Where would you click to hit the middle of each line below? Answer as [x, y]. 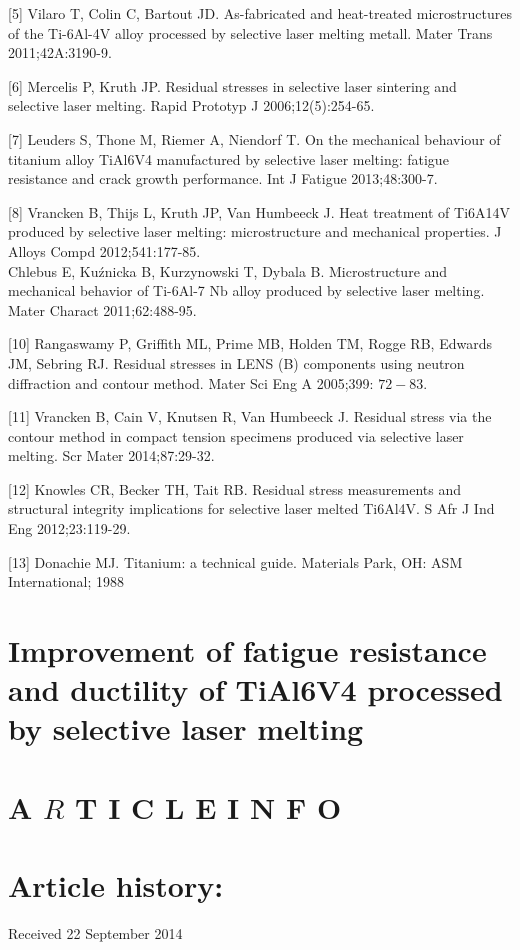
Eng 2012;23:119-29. [69, 528]
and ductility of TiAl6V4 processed [255, 689]
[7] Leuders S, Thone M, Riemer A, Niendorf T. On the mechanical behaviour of [254, 138]
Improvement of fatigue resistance [247, 650]
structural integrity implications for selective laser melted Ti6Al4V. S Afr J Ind [251, 508]
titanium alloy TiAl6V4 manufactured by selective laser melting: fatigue [228, 158]
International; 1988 [66, 581]
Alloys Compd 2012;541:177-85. [104, 250]
